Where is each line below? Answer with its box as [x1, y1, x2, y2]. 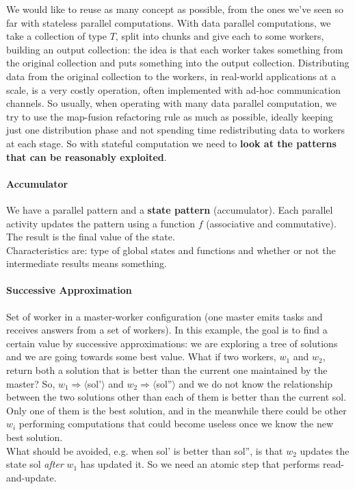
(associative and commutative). [206, 216, 337, 230]
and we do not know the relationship [179, 376, 333, 390]
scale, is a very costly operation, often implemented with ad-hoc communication [6, 82, 341, 97]
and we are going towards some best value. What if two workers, [6, 349, 276, 364]
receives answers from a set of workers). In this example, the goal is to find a [6, 323, 328, 337]
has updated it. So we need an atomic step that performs [80, 457, 320, 471]
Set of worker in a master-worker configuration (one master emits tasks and [6, 309, 323, 323]
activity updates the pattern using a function [6, 216, 195, 230]
